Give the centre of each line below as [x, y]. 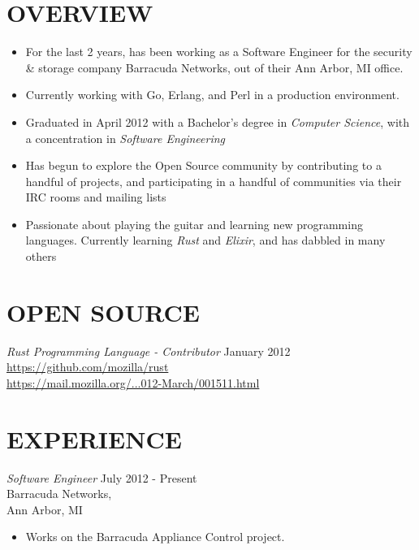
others [41, 256]
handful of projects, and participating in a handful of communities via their [214, 181]
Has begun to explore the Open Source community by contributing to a [203, 165]
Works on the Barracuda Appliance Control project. [155, 537]
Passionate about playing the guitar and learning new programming [194, 224]
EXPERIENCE [94, 438]
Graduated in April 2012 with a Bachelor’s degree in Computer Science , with [218, 121]
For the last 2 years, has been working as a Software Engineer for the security [219, 52]
